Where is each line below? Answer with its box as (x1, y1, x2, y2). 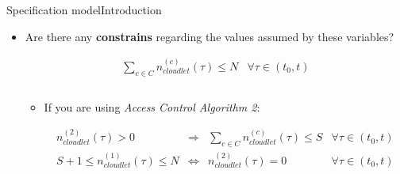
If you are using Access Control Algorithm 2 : (44, 98, 260, 115)
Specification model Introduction (6, 2, 162, 17)
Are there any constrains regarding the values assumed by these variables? (25, 28, 394, 44)
